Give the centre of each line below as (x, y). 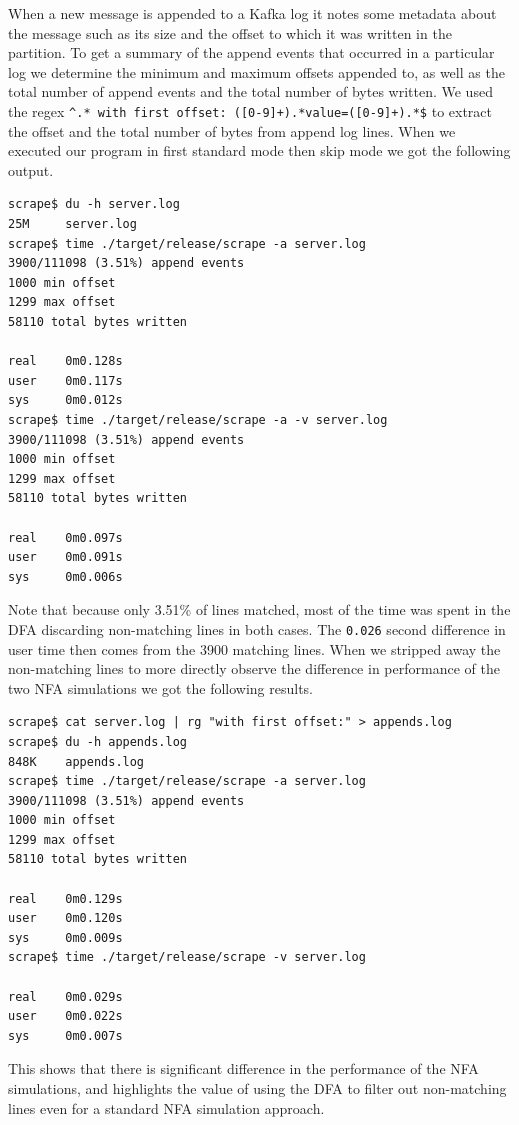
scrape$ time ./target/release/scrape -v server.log (187, 957)
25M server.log (72, 224)
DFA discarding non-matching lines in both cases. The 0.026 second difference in (257, 628)
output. (31, 169)
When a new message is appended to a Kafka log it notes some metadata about (252, 13)
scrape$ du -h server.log (94, 204)
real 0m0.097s (65, 537)
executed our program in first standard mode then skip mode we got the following (259, 150)
